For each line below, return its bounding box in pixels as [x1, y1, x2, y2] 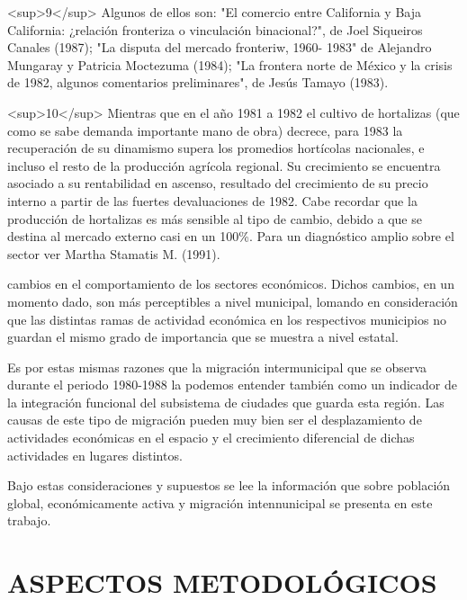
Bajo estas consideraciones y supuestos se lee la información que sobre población [7, 476, 451, 495]
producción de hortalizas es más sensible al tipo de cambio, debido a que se [7, 209, 422, 228]
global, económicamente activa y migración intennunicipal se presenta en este [7, 493, 433, 512]
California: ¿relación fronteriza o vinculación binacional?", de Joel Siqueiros [7, 20, 423, 39]
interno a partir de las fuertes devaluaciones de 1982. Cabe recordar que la [7, 191, 418, 210]
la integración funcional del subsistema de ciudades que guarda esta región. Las [7, 392, 445, 411]
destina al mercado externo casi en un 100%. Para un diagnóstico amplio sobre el [7, 227, 454, 246]
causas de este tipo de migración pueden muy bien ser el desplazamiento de [7, 410, 422, 429]
